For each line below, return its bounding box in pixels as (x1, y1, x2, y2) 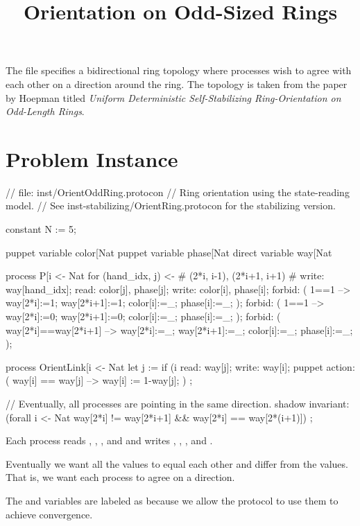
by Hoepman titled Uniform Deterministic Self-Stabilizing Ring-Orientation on (6, 90, 341, 105)
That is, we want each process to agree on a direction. (6, 470, 235, 484)
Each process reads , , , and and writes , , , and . (6, 433, 213, 448)
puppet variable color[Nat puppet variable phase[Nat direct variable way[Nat (6, 245, 332, 259)
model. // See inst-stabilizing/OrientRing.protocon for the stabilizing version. (6, 198, 336, 213)
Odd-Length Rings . (6, 104, 85, 119)
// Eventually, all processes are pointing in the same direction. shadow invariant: (6, 396, 350, 410)
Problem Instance (6, 144, 178, 173)
